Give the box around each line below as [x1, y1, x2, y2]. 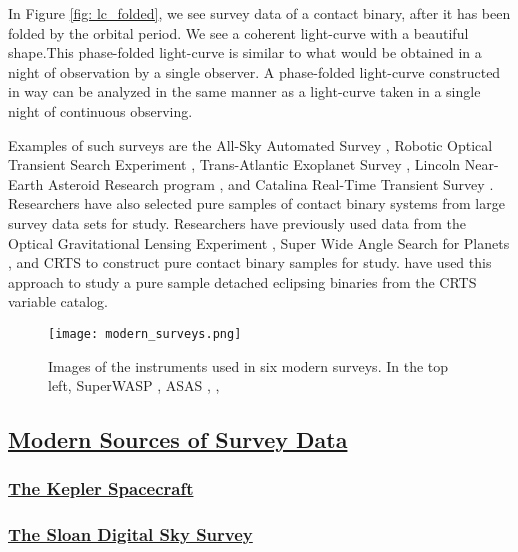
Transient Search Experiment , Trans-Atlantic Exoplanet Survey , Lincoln [8, 154, 461, 175]
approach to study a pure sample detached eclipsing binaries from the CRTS [8, 271, 477, 292]
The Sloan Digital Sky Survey [8, 522, 253, 547]
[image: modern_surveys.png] [48, 326, 242, 341]
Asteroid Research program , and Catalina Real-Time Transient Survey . [47, 173, 494, 194]
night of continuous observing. [8, 100, 193, 121]
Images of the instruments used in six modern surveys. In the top [48, 355, 449, 376]
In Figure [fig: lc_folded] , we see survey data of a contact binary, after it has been [8, 3, 511, 23]
